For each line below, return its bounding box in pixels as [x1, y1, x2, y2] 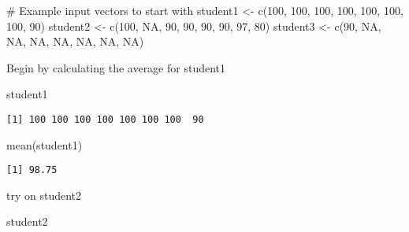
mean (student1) [6, 136, 83, 153]
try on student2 [6, 186, 82, 203]
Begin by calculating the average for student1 [6, 59, 226, 75]
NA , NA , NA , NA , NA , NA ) [6, 33, 144, 50]
